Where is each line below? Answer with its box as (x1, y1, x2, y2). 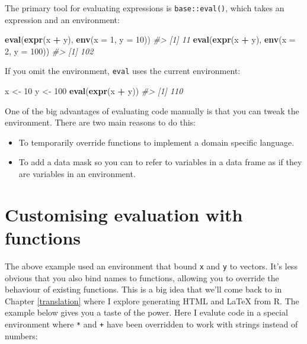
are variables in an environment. (18, 168, 136, 180)
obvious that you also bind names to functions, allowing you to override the (5, 271, 279, 284)
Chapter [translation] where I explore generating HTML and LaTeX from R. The (5, 294, 299, 307)
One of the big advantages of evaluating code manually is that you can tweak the (5, 104, 299, 117)
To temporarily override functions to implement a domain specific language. (18, 136, 295, 148)
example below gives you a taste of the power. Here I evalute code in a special (5, 306, 288, 319)
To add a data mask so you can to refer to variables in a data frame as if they (18, 156, 302, 168)
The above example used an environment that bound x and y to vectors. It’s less (5, 259, 298, 272)
